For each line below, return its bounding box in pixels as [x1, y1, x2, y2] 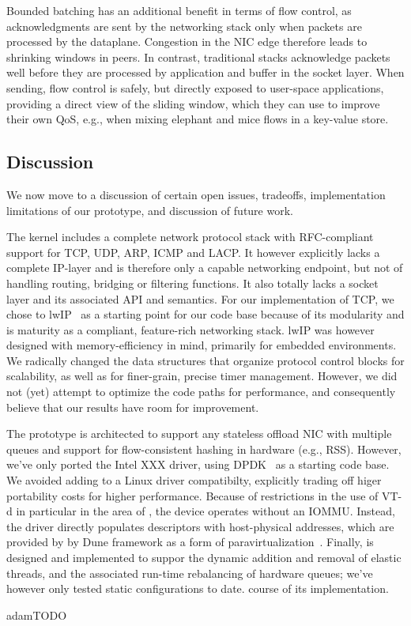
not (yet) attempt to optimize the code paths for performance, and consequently [6, 383, 396, 400]
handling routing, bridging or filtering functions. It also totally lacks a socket [6, 274, 379, 291]
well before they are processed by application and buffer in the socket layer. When [6, 64, 405, 81]
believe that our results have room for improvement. [6, 398, 259, 415]
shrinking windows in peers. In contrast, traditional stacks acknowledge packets [6, 48, 390, 65]
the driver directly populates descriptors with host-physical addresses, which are [6, 518, 394, 534]
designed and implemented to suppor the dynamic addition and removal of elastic [6, 549, 402, 566]
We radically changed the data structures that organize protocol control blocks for [6, 352, 405, 368]
